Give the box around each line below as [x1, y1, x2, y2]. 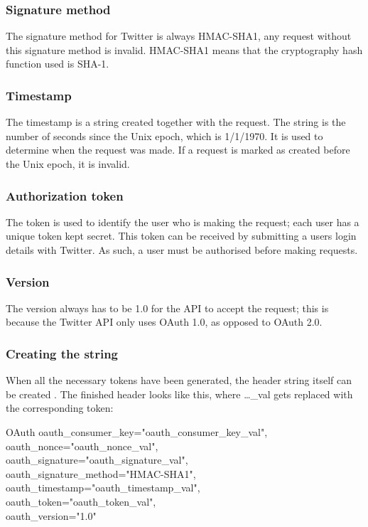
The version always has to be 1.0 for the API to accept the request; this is [6, 300, 329, 315]
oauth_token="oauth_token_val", [6, 494, 156, 509]
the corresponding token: [6, 400, 114, 415]
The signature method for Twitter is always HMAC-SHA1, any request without [6, 28, 352, 43]
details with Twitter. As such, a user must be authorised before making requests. [6, 243, 358, 257]
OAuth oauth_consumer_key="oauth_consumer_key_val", [6, 425, 268, 439]
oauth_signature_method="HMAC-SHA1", [6, 466, 196, 481]
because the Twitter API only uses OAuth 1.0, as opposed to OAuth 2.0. [6, 314, 323, 329]
